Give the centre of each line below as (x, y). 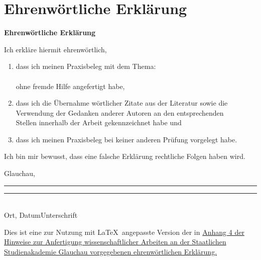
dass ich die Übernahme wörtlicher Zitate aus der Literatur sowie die (122, 103)
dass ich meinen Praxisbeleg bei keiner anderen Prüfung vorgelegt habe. (126, 139)
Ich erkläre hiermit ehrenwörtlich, (55, 49)
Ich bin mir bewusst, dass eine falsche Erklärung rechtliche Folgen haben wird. (125, 156)
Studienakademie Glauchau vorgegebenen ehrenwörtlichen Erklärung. (111, 252)
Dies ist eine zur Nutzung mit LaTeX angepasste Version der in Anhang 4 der (124, 232)
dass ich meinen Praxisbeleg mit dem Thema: (86, 66)
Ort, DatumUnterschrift (41, 215)
